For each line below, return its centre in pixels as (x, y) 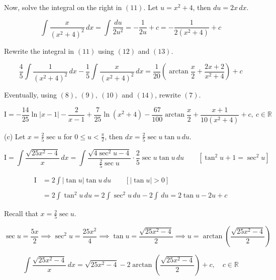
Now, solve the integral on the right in (63, 7)
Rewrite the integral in (39, 51)
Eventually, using (30, 95)
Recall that (21, 213)
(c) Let (15, 136)
